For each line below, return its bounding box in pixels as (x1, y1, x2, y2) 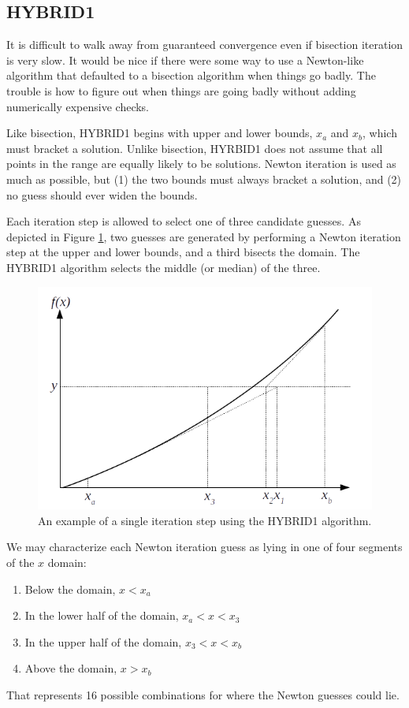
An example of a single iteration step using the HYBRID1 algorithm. (38, 512, 372, 528)
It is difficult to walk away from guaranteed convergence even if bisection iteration (6, 36, 403, 53)
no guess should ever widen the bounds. (6, 186, 198, 203)
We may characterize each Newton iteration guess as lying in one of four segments (6, 538, 403, 555)
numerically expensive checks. (6, 98, 150, 114)
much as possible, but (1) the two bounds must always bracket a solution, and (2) (6, 170, 402, 187)
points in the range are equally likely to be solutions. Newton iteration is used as (6, 155, 396, 172)
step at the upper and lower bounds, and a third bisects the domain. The (6, 244, 360, 260)
